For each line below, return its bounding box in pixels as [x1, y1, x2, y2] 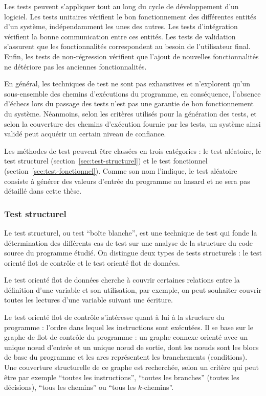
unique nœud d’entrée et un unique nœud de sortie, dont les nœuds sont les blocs [4, 341, 259, 352]
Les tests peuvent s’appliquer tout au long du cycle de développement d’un [4, 1, 239, 11]
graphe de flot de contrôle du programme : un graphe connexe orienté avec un [4, 332, 248, 342]
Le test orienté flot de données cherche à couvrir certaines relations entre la [4, 274, 240, 285]
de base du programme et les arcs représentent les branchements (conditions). [4, 352, 248, 362]
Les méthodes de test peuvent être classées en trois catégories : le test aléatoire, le [4, 145, 261, 156]
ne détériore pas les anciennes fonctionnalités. [4, 61, 147, 72]
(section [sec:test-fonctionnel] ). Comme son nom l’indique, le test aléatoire [4, 165, 237, 176]
